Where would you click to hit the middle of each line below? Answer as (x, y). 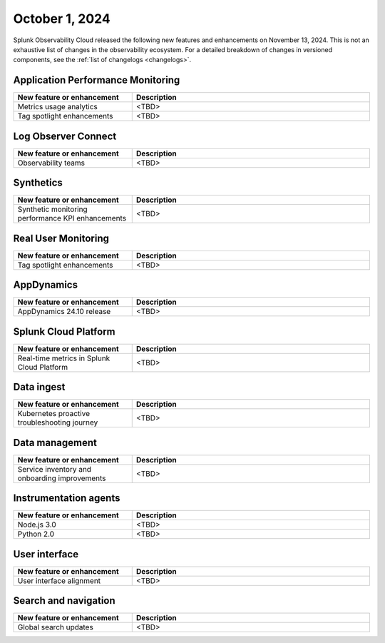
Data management (55, 442)
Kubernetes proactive (54, 414)
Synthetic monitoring (53, 209)
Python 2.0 (36, 534)
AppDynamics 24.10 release (64, 312)
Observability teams (51, 163)
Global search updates (56, 627)
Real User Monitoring (61, 238)
